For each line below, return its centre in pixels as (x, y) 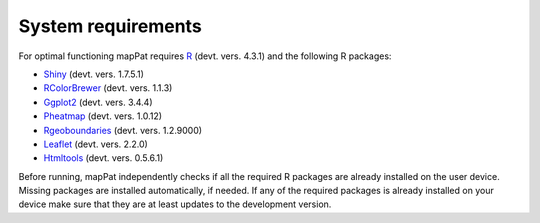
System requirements (110, 26)
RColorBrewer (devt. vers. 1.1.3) (108, 88)
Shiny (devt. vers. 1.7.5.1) (94, 74)
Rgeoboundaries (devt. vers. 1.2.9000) (123, 130)
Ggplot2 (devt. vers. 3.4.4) (98, 102)
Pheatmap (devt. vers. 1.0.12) (103, 116)
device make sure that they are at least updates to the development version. (175, 204)
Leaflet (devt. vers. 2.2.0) (96, 144)
